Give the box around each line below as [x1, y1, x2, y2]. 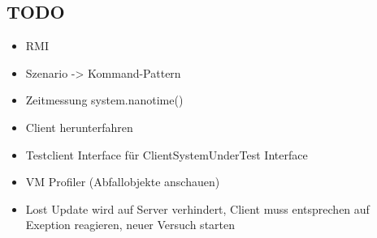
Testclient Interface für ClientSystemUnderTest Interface [25, 146, 308, 163]
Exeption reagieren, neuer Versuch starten [25, 216, 236, 233]
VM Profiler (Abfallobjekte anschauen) [25, 173, 220, 190]
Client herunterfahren [25, 118, 133, 135]
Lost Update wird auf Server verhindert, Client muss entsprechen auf [25, 200, 370, 217]
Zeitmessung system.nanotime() [25, 91, 184, 108]
